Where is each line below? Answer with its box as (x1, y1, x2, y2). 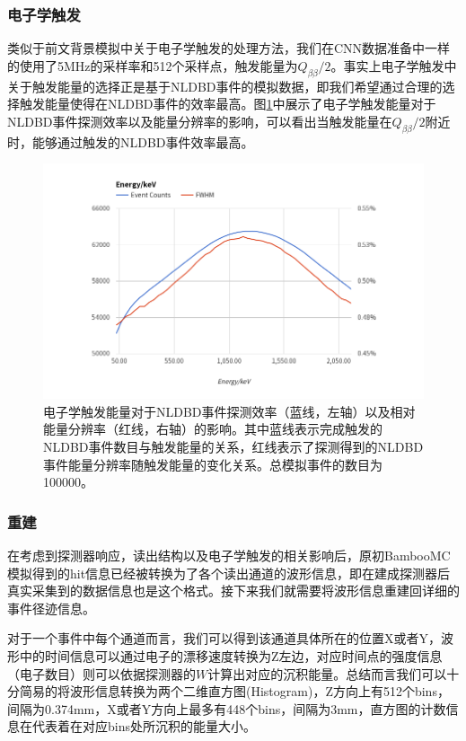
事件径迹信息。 (7, 598, 95, 617)
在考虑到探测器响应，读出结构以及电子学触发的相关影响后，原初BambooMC (7, 545, 451, 564)
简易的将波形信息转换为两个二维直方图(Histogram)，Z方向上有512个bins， (19, 682, 450, 701)
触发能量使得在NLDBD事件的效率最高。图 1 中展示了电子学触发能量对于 (19, 94, 436, 113)
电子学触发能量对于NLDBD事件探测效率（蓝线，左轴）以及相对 (43, 401, 416, 420)
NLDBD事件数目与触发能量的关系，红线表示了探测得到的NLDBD (43, 437, 424, 455)
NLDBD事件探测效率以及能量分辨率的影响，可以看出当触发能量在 (7, 111, 392, 130)
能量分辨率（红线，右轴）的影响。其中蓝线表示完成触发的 (43, 419, 382, 438)
